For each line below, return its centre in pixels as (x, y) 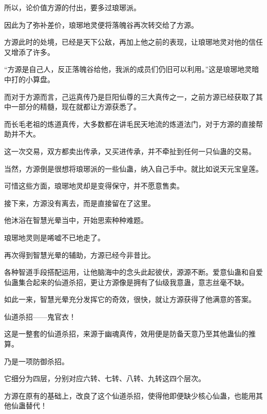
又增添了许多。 (29, 52)
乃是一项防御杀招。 (36, 361)
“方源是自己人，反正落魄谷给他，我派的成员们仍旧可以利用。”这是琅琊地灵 (128, 69)
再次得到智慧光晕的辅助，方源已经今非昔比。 (80, 255)
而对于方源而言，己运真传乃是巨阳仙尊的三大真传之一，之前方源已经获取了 (130, 96)
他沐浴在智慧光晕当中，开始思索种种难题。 (76, 220)
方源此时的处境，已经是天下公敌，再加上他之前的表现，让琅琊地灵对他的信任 (133, 42)
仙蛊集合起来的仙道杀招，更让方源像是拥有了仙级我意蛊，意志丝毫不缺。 (126, 282)
